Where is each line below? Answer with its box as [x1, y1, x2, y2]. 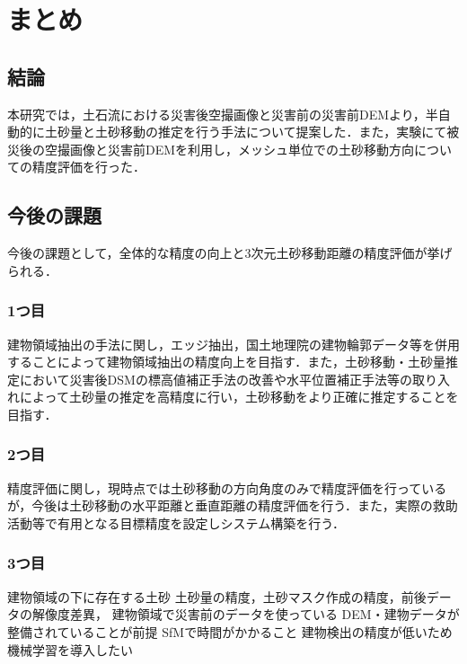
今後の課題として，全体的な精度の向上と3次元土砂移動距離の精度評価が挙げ [7, 243, 453, 262]
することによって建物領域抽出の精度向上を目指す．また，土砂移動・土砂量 [7, 352, 446, 371]
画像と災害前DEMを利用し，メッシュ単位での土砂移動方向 [69, 139, 415, 158]
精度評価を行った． [31, 157, 145, 176]
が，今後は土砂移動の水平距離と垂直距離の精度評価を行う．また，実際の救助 [7, 496, 458, 515]
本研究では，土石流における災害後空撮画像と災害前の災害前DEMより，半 [7, 104, 438, 123]
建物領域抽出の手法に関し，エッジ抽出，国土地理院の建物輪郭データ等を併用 [7, 334, 460, 353]
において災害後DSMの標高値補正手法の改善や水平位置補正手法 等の [19, 369, 412, 388]
